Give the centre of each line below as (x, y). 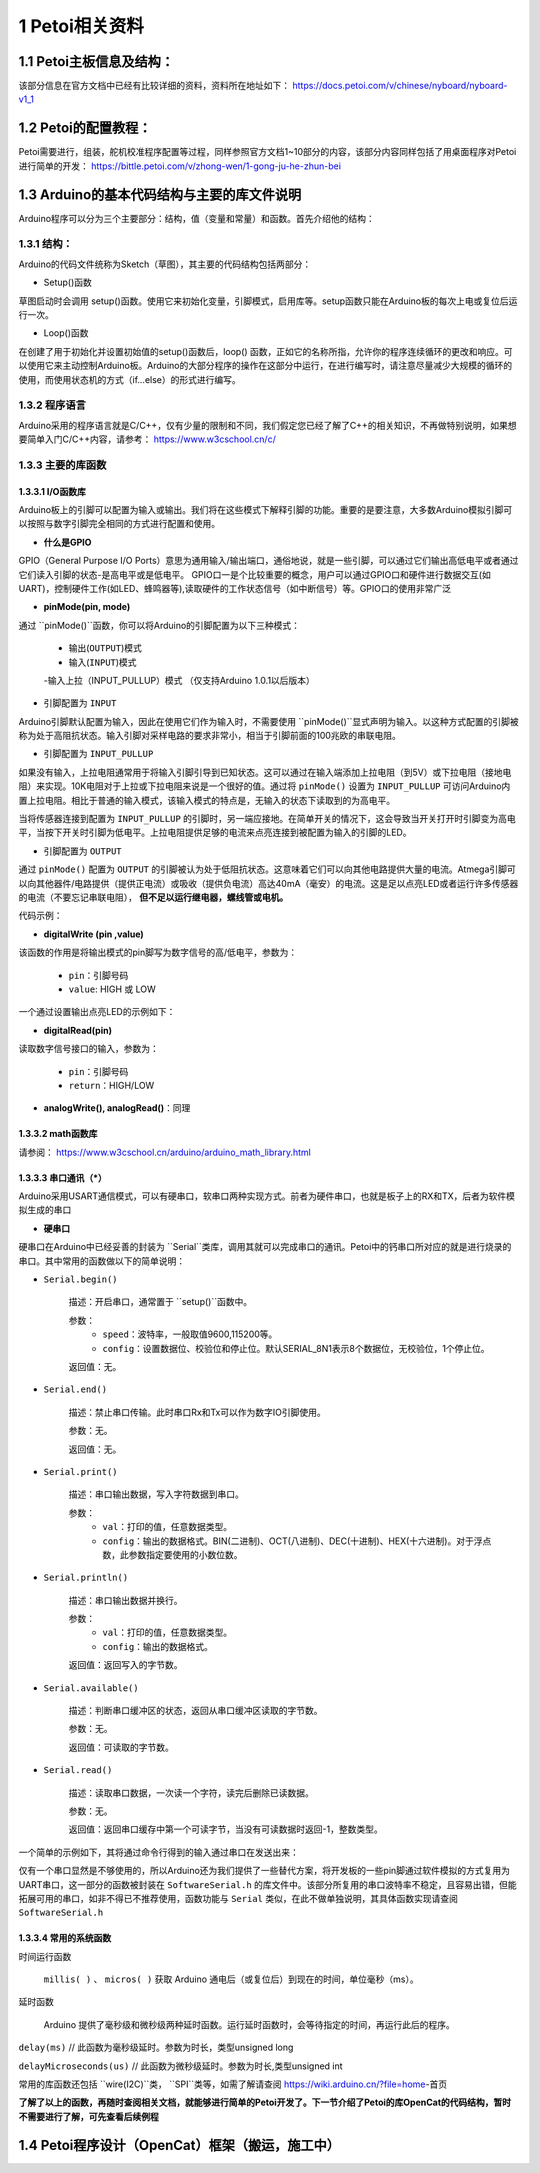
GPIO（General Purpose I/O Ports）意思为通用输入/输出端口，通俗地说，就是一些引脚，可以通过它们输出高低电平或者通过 (268, 561)
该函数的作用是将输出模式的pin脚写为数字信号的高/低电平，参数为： (158, 952)
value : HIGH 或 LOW (112, 989)
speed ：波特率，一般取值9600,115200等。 (190, 1334)
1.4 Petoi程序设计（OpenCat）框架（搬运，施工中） (179, 2145)
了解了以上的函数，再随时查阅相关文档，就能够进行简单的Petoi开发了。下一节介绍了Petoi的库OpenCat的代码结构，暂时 (265, 2102)
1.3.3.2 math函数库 (58, 1134)
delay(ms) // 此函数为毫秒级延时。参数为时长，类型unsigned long (156, 2047)
